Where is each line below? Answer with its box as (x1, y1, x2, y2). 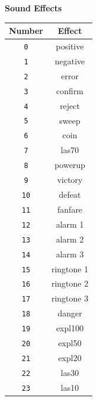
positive (56, 39, 84, 52)
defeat (59, 188, 81, 201)
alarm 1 (56, 217, 84, 230)
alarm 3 (56, 247, 84, 260)
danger (57, 307, 82, 319)
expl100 (56, 322, 84, 334)
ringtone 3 (51, 292, 89, 304)
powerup (54, 158, 85, 171)
